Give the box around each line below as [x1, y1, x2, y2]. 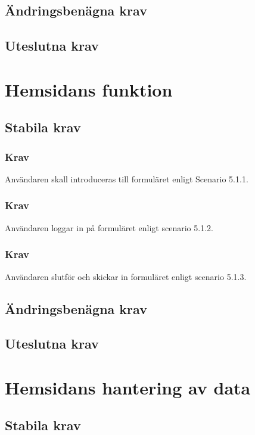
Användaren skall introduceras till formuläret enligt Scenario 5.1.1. [5, 172, 248, 185]
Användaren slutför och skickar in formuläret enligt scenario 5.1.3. [5, 270, 247, 282]
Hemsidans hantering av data [5, 375, 251, 399]
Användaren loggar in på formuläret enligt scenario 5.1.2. [5, 221, 213, 234]
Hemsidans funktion [5, 77, 173, 101]
